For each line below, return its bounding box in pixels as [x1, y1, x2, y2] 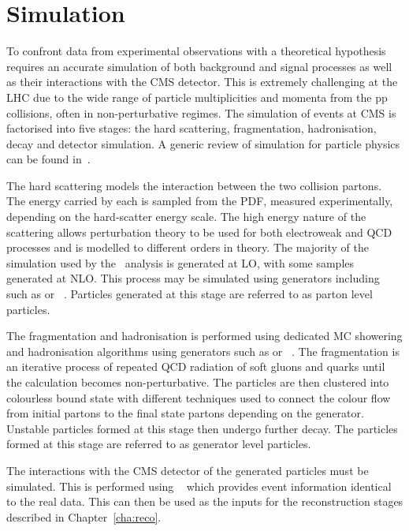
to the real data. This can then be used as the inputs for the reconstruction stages [6, 493, 403, 510]
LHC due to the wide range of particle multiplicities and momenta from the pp [6, 88, 388, 105]
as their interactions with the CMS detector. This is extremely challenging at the [6, 73, 398, 90]
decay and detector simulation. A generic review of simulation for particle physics [6, 135, 400, 151]
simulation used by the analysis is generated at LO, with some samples [6, 254, 355, 271]
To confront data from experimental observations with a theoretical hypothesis [6, 43, 386, 59]
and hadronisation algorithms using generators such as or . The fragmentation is [6, 342, 400, 359]
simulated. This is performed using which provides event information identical [6, 477, 392, 494]
